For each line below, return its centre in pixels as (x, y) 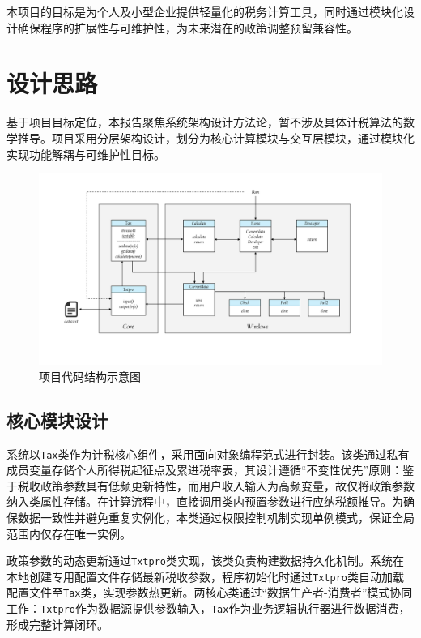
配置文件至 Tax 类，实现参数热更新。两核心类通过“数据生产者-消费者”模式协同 (210, 592)
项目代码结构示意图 (90, 376)
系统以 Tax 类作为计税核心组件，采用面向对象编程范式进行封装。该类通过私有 (208, 454)
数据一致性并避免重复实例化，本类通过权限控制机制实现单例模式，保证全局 (216, 517)
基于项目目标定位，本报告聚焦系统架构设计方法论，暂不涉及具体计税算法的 (205, 122)
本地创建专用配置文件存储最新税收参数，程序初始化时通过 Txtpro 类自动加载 (205, 576)
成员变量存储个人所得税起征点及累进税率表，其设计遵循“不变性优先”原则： (205, 470)
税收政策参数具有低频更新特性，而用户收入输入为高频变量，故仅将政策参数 (216, 485)
